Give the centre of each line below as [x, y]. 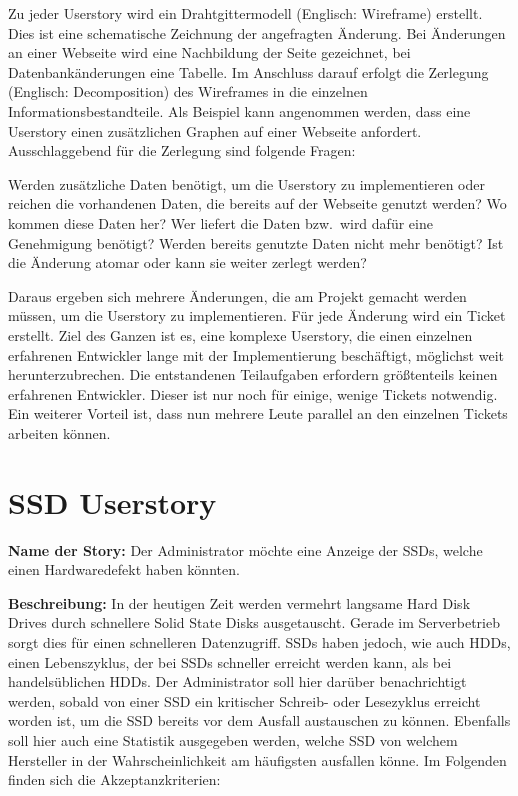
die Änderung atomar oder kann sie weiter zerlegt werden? [187, 262]
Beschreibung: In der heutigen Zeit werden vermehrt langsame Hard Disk [239, 602]
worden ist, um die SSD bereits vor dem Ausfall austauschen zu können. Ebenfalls [259, 720]
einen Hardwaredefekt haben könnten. [124, 569]
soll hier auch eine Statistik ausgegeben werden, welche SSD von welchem [233, 739]
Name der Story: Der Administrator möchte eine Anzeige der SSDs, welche [245, 549]
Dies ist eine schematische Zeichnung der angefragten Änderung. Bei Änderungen [257, 32]
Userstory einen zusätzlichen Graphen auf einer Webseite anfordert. [215, 130]
